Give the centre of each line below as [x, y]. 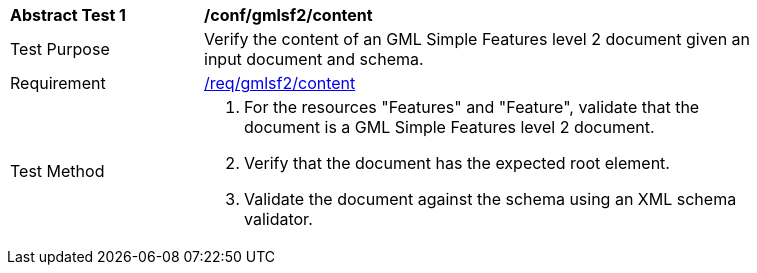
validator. [278, 219]
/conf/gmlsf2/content [288, 15]
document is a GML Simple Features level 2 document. [449, 127]
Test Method [57, 171]
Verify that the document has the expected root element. [457, 163]
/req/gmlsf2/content [280, 83]
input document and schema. [314, 59]
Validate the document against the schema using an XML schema [490, 199]
